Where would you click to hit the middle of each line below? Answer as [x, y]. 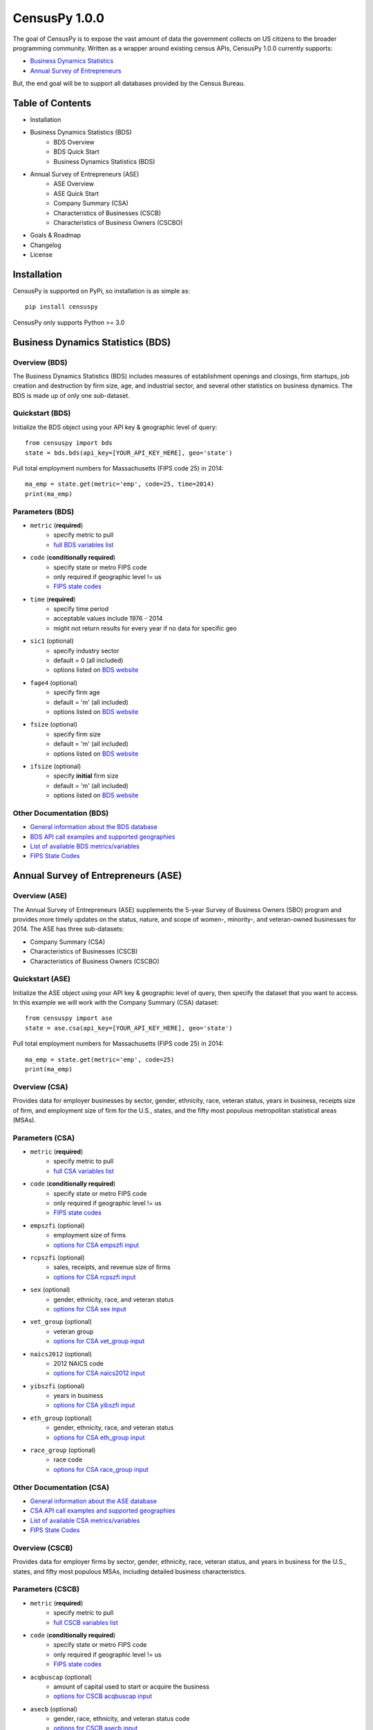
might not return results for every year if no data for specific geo [145, 628]
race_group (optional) [63, 1450]
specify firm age [77, 693]
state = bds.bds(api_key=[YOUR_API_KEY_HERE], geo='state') [129, 453]
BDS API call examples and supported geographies [103, 837]
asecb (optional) [54, 1709]
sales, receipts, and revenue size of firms [112, 1267]
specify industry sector [86, 650]
